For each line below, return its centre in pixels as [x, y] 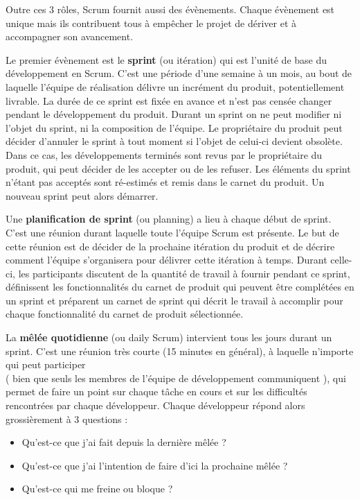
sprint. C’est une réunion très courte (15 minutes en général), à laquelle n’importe [180, 351]
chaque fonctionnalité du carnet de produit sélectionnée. [125, 314]
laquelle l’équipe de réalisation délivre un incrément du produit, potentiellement [175, 86]
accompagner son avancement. [70, 36]
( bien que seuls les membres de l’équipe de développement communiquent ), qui [176, 378]
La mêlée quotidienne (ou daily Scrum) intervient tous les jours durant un [169, 337]
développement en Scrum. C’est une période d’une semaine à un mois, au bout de [179, 73]
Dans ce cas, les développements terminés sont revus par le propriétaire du [164, 154]
